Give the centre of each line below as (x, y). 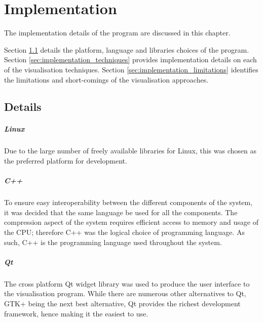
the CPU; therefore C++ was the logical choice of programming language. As (124, 232)
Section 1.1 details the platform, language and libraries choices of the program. (127, 49)
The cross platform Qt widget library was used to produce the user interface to (127, 283)
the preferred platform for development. (66, 161)
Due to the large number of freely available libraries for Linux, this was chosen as (130, 151)
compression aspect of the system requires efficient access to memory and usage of (131, 222)
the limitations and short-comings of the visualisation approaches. (106, 79)
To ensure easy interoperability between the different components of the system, (128, 202)
